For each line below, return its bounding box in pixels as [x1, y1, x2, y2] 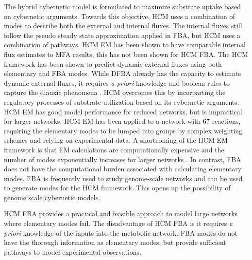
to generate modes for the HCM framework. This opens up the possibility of [4, 183, 231, 193]
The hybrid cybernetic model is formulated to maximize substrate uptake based [4, 1, 241, 11]
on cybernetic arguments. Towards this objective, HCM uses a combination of [4, 11, 235, 21]
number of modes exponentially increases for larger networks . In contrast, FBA [4, 154, 241, 164]
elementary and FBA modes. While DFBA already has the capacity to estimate [4, 68, 241, 78]
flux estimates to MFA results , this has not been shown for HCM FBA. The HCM [4, 49, 248, 59]
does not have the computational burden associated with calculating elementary [4, 164, 242, 174]
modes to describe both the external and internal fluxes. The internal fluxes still [4, 20, 242, 31]
